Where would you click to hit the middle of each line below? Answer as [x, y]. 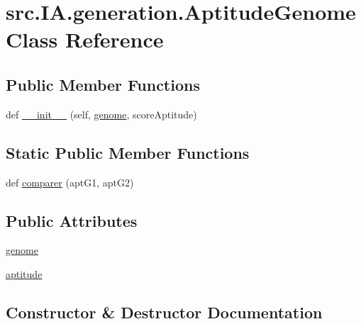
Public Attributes [72, 220]
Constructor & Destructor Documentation [164, 312]
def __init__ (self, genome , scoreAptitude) [101, 114]
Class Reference [85, 39]
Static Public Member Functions [128, 152]
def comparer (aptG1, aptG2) [70, 182]
